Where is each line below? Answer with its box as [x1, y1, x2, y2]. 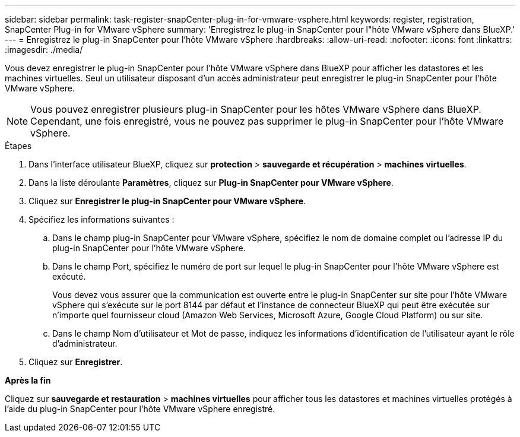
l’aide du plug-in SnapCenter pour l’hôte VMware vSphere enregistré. [5, 404, 275, 414]
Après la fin [5, 375, 51, 385]
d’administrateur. [52, 338, 118, 349]
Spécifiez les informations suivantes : [28, 214, 175, 224]
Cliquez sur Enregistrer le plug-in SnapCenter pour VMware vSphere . [28, 196, 306, 206]
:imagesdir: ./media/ [5, 45, 83, 55]
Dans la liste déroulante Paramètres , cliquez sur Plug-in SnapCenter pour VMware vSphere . [28, 178, 394, 188]
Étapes [5, 141, 32, 151]
